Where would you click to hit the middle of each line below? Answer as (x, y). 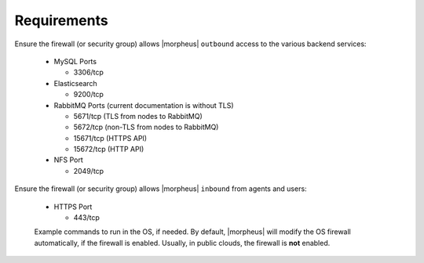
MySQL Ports (75, 61)
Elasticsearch (75, 83)
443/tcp (86, 218)
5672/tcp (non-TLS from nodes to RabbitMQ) (146, 127)
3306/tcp (88, 72)
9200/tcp (88, 95)
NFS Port (69, 160)
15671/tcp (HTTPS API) (110, 138)
